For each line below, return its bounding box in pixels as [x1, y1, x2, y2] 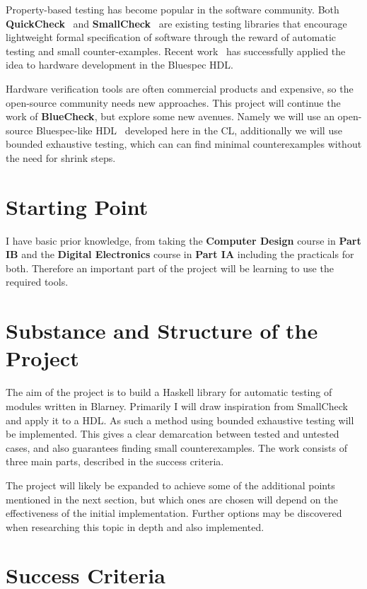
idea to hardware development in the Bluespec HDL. [6, 57, 233, 72]
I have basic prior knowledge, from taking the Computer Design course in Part [6, 233, 361, 247]
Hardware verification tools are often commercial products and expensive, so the [6, 81, 354, 95]
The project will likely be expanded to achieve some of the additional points [6, 477, 335, 492]
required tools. [6, 274, 69, 289]
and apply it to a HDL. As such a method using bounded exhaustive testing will [6, 412, 354, 427]
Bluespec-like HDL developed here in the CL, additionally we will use [35, 122, 342, 137]
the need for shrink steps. [6, 150, 116, 165]
